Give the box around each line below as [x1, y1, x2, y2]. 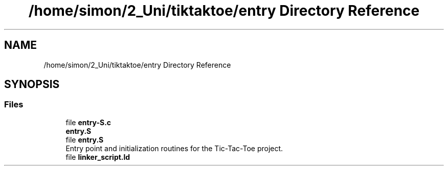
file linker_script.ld [65, 152, 130, 161]
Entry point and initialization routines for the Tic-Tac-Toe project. [65, 144, 283, 153]
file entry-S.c [65, 118, 111, 127]
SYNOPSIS [4, 78, 60, 91]
